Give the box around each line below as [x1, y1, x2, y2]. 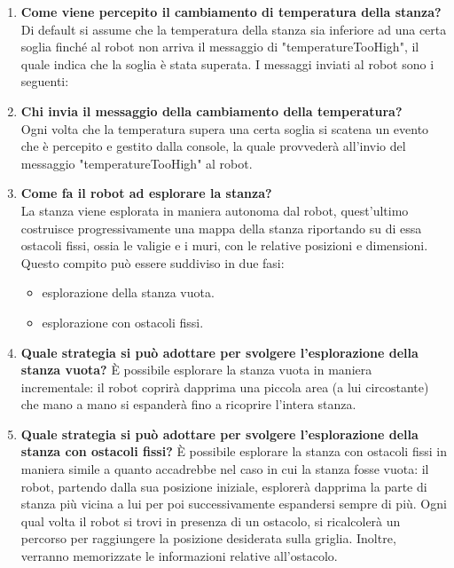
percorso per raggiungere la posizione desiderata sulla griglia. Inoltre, [20, 529, 396, 548]
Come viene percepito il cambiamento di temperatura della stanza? [20, 3, 442, 20]
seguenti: [20, 72, 69, 91]
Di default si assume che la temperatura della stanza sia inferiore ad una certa [20, 20, 447, 38]
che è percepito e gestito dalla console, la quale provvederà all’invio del [20, 137, 406, 155]
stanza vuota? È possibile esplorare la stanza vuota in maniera [20, 360, 372, 379]
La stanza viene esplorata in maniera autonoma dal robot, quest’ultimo [20, 201, 409, 219]
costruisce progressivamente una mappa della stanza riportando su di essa [20, 218, 422, 237]
